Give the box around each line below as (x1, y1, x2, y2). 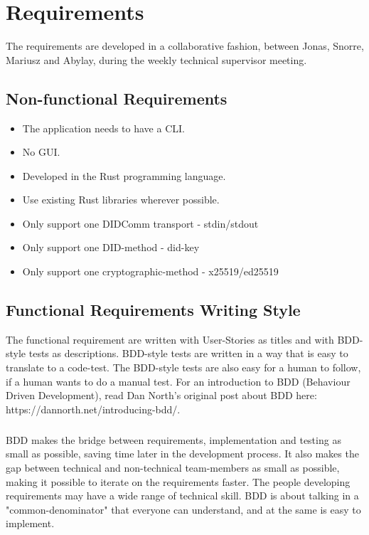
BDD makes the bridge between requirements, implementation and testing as (6, 432, 341, 447)
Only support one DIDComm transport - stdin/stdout (22, 216, 259, 231)
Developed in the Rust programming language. (22, 168, 226, 183)
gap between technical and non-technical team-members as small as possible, (6, 460, 340, 475)
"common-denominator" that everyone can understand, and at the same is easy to (6, 502, 361, 517)
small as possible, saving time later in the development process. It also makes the (6, 446, 359, 461)
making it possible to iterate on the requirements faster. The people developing (6, 474, 351, 489)
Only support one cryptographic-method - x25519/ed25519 (22, 264, 279, 279)
